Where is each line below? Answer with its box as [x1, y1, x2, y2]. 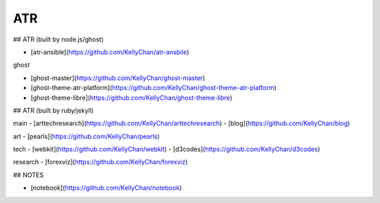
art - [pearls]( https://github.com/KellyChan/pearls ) [13, 132, 160, 140]
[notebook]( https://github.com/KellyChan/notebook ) [30, 183, 182, 192]
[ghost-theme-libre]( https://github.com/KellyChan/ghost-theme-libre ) [30, 93, 232, 102]
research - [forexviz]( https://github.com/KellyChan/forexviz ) [13, 158, 188, 166]
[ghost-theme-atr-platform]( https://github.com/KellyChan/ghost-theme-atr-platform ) [30, 84, 277, 92]
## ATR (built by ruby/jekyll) [13, 106, 94, 114]
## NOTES [13, 171, 44, 179]
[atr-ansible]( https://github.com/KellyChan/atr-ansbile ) [30, 48, 189, 56]
